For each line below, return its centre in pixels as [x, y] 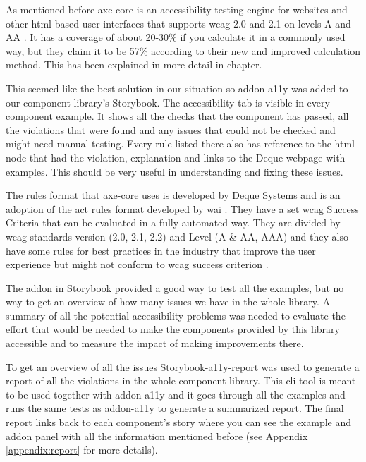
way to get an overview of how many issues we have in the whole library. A [168, 302]
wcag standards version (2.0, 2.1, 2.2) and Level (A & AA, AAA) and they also [177, 236]
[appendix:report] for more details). [82, 450]
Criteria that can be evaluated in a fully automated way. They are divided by [173, 223]
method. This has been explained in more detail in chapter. [134, 65]
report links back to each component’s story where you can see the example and [179, 422]
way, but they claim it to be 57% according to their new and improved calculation [183, 50]
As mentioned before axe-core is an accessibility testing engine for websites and [177, 9]
